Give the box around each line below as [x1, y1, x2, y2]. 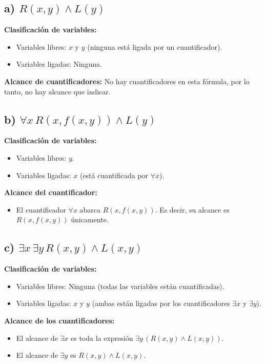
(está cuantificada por [79, 169, 149, 180]
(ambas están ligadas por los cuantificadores [92, 298, 230, 309]
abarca [79, 204, 101, 215]
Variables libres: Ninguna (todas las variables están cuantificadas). [16, 280, 225, 291]
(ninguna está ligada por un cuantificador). [87, 41, 222, 52]
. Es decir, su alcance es [155, 204, 230, 215]
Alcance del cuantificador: [4, 187, 97, 198]
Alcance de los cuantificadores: [4, 315, 115, 325]
